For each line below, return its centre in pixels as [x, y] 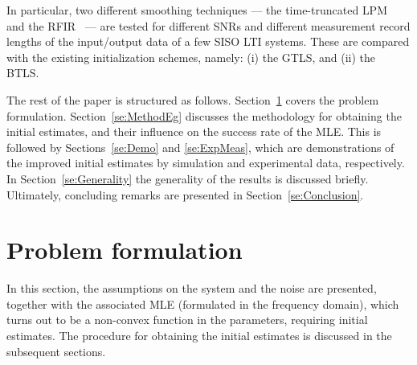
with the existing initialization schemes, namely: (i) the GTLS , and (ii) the [191, 57]
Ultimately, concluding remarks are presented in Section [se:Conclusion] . [185, 194]
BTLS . [23, 73]
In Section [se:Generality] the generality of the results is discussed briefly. [188, 178]
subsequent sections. [56, 351]
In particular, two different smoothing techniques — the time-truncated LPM [197, 10]
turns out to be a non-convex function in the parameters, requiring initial [187, 320]
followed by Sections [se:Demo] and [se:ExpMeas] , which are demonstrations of [200, 147]
